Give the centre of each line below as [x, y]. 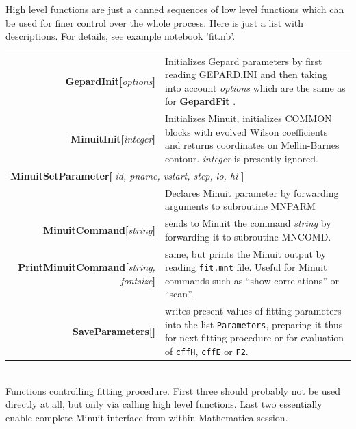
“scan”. [179, 294]
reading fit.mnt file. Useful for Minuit [246, 267]
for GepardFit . [200, 101]
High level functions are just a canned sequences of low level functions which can [175, 9]
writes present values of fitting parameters [253, 311]
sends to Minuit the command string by [248, 223]
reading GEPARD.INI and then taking [246, 74]
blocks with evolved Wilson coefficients [246, 131]
